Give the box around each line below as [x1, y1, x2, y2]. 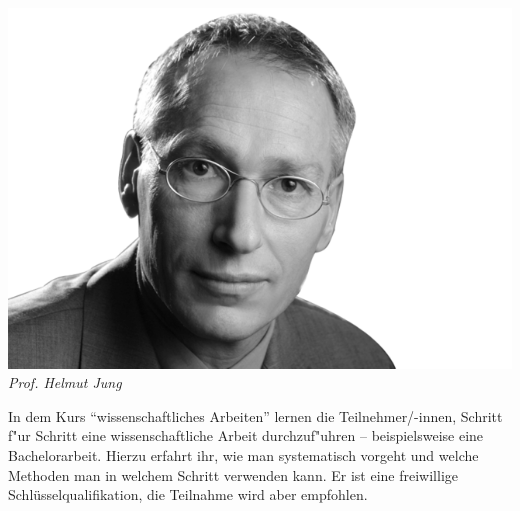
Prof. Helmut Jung [8, 372, 122, 393]
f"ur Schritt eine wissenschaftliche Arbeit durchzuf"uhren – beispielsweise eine [8, 425, 484, 446]
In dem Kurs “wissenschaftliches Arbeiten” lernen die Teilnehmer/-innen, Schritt [8, 405, 503, 426]
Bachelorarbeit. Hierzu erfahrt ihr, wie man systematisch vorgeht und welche [8, 444, 479, 465]
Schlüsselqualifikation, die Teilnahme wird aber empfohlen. [8, 484, 368, 505]
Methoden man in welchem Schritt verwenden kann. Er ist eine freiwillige [8, 464, 458, 485]
